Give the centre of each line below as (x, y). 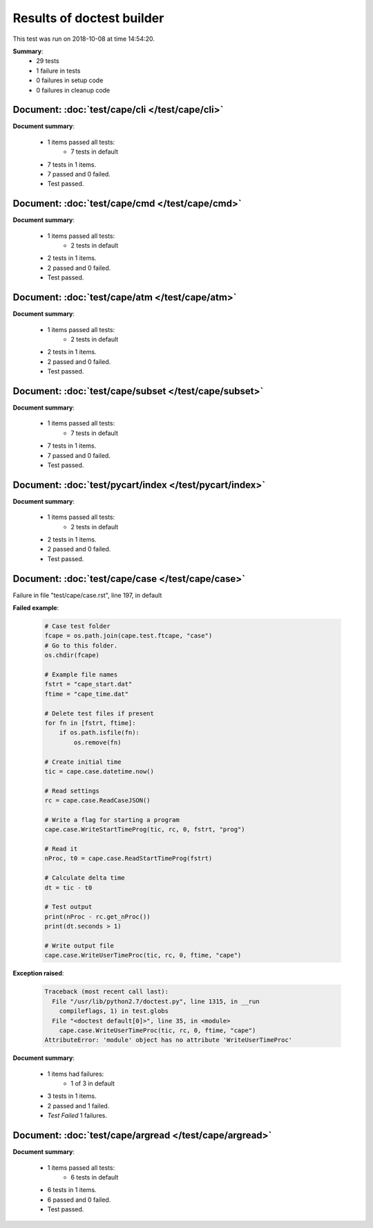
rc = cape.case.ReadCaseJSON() (98, 800)
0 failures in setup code (70, 80)
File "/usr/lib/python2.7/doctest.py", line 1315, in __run (156, 1001)
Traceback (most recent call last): (107, 992)
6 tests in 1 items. (72, 1190)
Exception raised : (38, 973)
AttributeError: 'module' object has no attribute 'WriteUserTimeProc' (169, 1040)
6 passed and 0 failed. (79, 1200)
